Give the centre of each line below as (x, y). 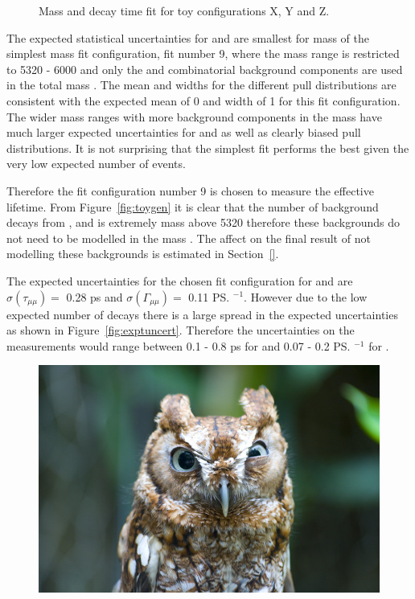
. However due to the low (306, 296)
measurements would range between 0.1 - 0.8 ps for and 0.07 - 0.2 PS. (179, 345)
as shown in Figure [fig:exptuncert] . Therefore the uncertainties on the (181, 330)
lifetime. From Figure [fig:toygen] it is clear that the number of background (193, 206)
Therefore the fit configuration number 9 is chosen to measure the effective (190, 190)
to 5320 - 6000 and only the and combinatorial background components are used (205, 69)
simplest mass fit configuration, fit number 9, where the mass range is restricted (203, 53)
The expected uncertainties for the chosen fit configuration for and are (180, 280)
